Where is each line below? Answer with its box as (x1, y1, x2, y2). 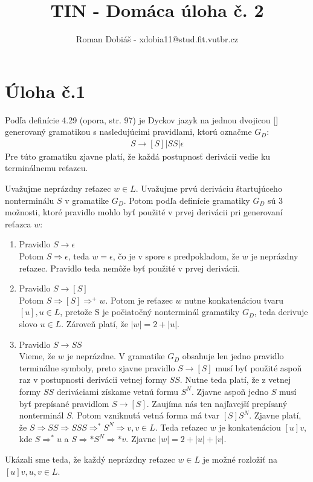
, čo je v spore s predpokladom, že (112, 250, 239, 262)
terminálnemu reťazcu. (5, 161, 88, 174)
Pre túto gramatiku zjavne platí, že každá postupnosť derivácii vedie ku (5, 149, 271, 162)
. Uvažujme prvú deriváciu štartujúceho (135, 182, 282, 195)
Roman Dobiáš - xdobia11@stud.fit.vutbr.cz (76, 33, 238, 45)
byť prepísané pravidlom (19, 397, 109, 409)
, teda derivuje (254, 305, 308, 318)
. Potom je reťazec (105, 293, 173, 306)
